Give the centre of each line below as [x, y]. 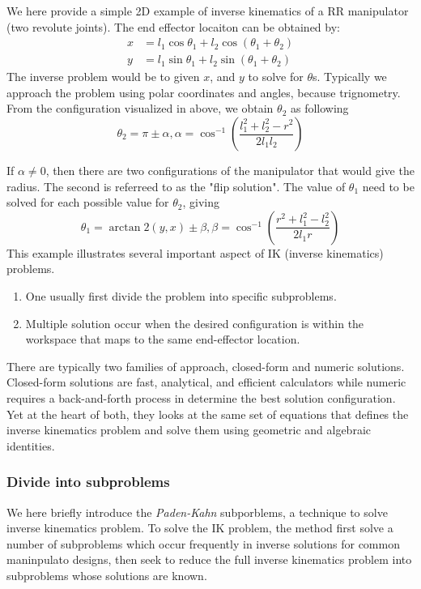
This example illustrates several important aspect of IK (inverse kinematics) [195, 252]
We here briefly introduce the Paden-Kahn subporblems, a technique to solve [197, 512]
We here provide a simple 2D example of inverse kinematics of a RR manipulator [208, 11]
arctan [125, 227]
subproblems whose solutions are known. [107, 575]
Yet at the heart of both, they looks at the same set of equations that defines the [208, 414]
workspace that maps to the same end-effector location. [163, 339]
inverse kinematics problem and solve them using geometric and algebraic [189, 430]
